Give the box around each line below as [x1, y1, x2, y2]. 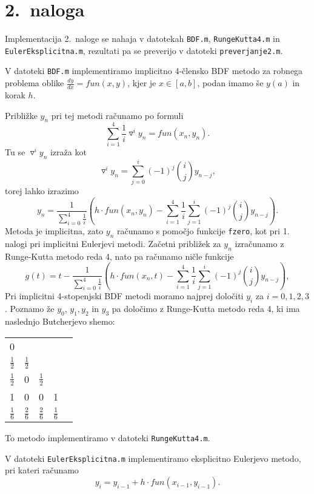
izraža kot [50, 146, 87, 158]
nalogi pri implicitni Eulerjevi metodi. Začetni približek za [5, 237, 221, 249]
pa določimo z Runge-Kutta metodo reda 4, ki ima [112, 302, 300, 315]
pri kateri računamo [5, 464, 79, 476]
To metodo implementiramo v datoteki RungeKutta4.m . [5, 431, 210, 444]
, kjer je [127, 76, 156, 89]
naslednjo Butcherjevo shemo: [5, 314, 115, 327]
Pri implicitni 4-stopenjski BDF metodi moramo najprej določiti [5, 289, 244, 302]
